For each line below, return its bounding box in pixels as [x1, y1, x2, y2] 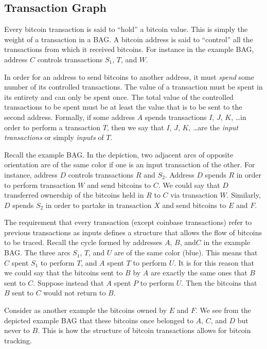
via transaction [170, 189, 218, 200]
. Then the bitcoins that [181, 277, 257, 288]
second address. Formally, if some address [4, 111, 135, 122]
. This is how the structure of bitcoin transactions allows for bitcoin [38, 325, 251, 336]
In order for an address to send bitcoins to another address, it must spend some [4, 71, 254, 82]
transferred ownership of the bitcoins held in [4, 189, 144, 200]
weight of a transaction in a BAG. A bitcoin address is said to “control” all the [4, 33, 253, 44]
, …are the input [188, 121, 239, 132]
